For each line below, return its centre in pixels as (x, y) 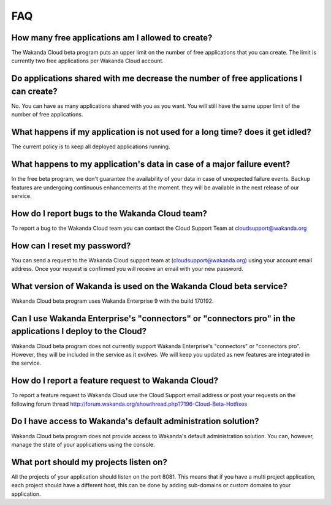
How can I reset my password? (71, 245)
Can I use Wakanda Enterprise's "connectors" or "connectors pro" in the (153, 318)
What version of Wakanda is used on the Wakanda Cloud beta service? (150, 286)
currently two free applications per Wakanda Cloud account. (87, 61)
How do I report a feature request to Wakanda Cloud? (115, 381)
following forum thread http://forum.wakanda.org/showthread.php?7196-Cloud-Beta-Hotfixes (129, 404)
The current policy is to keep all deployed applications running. (91, 146)
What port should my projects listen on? (89, 462)
